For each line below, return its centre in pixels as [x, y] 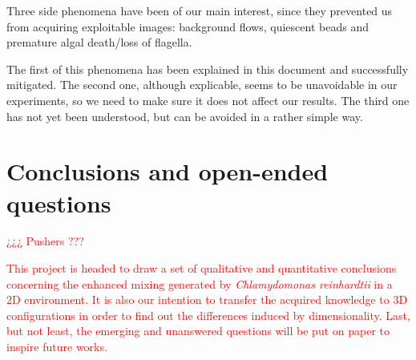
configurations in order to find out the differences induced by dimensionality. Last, [208, 315]
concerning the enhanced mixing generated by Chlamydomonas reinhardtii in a [200, 283]
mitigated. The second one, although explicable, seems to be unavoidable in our [202, 85]
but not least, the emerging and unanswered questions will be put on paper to [198, 331]
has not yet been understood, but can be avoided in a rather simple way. [185, 116]
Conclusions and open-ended [168, 171]
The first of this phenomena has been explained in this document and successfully [208, 69]
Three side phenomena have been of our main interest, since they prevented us [200, 10]
